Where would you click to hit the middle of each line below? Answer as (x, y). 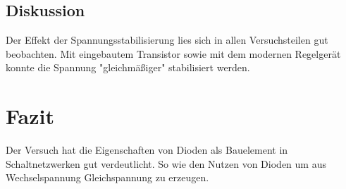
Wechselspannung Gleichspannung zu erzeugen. (107, 177)
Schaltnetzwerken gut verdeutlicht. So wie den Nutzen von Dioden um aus (166, 163)
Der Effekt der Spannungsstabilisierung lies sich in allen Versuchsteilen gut (167, 40)
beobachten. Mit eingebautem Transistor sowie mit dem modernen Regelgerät (173, 53)
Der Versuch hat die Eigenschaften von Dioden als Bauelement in (147, 150)
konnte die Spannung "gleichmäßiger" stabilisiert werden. (128, 67)
